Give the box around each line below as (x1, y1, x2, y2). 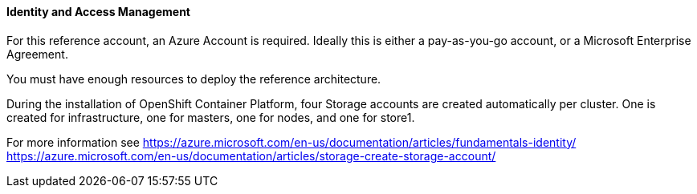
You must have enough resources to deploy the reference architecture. (6, 71, 381, 86)
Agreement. (6, 46, 68, 61)
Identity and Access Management (6, 5, 190, 18)
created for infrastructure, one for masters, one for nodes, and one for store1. (6, 110, 415, 124)
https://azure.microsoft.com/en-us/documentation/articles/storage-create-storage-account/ (6, 148, 496, 163)
